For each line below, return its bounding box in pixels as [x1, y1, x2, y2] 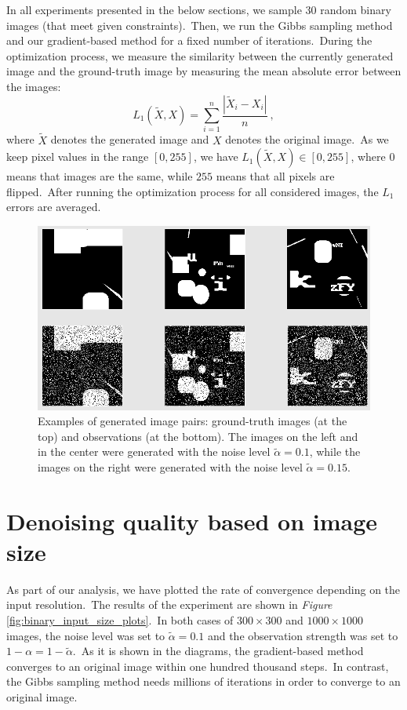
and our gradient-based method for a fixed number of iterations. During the [6, 32, 372, 49]
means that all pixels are [216, 168, 335, 184]
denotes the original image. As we [225, 131, 389, 147]
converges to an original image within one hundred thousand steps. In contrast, [6, 657, 389, 674]
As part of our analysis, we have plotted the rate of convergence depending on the [6, 581, 401, 597]
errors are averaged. [6, 198, 101, 215]
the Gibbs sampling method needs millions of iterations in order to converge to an [6, 673, 401, 690]
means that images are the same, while [6, 168, 193, 184]
